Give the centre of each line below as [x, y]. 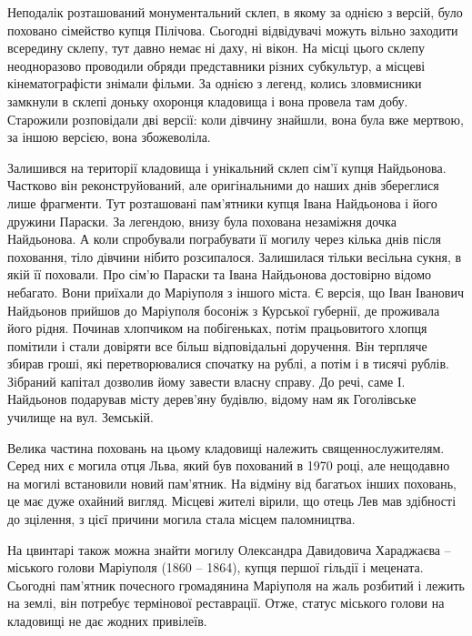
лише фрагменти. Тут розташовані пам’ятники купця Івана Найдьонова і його [222, 202]
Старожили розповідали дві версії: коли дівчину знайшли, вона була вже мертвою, [236, 119]
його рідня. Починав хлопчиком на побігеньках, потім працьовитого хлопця [217, 328]
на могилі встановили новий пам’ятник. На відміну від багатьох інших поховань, [232, 483]
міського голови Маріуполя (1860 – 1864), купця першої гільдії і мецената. [216, 567]
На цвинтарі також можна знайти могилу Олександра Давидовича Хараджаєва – [229, 549]
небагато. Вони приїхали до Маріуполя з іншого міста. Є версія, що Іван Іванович [236, 292]
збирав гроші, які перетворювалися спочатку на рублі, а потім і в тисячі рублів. [228, 363]
